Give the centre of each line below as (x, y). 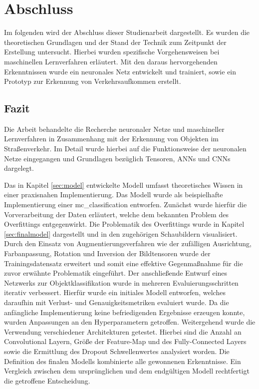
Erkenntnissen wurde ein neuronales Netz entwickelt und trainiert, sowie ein (120, 71)
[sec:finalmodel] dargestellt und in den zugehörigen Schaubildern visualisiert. (121, 233)
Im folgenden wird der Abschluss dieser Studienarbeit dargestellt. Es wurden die (127, 32)
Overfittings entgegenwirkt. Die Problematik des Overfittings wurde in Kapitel (124, 224)
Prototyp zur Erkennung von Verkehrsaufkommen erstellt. (93, 81)
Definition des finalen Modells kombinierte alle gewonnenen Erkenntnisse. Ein (123, 361)
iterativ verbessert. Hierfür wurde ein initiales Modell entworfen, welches (115, 292)
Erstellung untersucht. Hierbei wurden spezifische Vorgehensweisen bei (112, 52)
